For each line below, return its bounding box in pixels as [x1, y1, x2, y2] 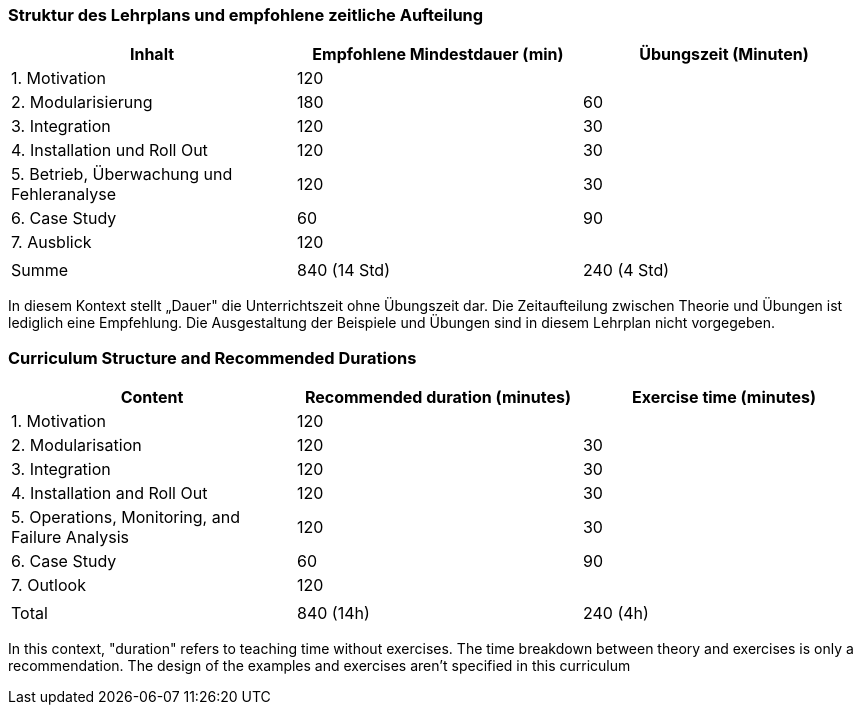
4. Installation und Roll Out [11, 140, 208, 161]
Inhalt [129, 44, 175, 65]
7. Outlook [11, 575, 86, 596]
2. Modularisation [11, 435, 142, 456]
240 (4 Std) [582, 260, 670, 281]
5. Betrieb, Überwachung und [11, 164, 233, 185]
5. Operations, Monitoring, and [11, 507, 240, 528]
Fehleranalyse [11, 184, 116, 205]
